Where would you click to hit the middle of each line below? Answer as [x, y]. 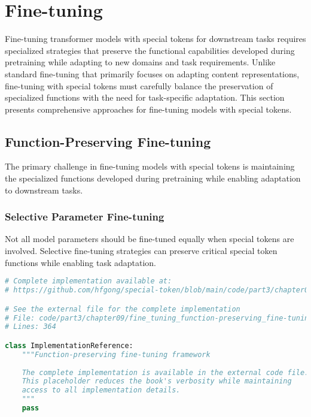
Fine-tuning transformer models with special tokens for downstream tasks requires [155, 39]
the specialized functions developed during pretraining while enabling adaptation [153, 178]
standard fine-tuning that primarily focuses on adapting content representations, [152, 73]
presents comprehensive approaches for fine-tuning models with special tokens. [148, 109]
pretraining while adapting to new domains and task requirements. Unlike [140, 62]
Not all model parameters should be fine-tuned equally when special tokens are [150, 239]
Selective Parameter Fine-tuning [85, 217]
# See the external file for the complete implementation [123, 309]
